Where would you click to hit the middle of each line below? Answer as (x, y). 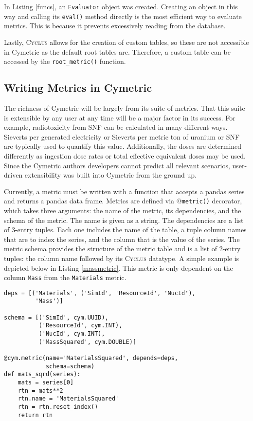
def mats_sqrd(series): (42, 374)
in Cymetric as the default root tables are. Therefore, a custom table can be (117, 51)
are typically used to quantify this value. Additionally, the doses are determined (123, 146)
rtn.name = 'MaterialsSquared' (68, 399)
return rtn (35, 415)
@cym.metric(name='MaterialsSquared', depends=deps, (91, 358)
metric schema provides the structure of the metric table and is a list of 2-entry (122, 249)
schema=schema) (70, 366)
